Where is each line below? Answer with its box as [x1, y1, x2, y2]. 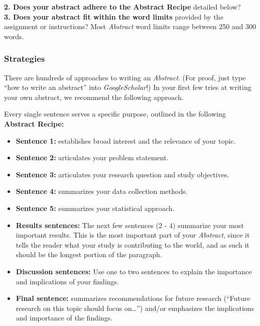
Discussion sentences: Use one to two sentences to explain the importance [16, 266, 252, 276]
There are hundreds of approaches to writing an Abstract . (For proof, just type [4, 72, 246, 82]
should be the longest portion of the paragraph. [16, 249, 162, 260]
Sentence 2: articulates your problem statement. [16, 152, 169, 163]
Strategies [4, 52, 45, 65]
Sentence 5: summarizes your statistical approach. [16, 202, 175, 213]
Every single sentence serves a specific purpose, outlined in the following [4, 108, 226, 119]
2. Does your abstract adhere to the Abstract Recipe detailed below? [4, 2, 241, 12]
